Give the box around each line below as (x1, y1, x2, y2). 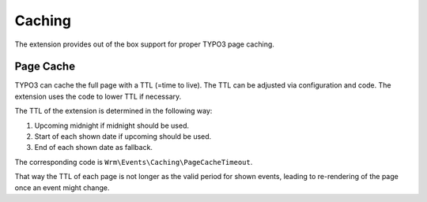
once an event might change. (14, 182, 110, 193)
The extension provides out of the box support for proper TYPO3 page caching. (14, 39, 274, 49)
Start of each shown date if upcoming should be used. (34, 132, 212, 141)
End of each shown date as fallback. (34, 143, 153, 152)
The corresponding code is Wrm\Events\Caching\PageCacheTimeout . (14, 157, 253, 166)
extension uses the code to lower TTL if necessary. (14, 92, 182, 101)
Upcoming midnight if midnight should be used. (34, 121, 190, 130)
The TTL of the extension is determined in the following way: (14, 107, 213, 116)
